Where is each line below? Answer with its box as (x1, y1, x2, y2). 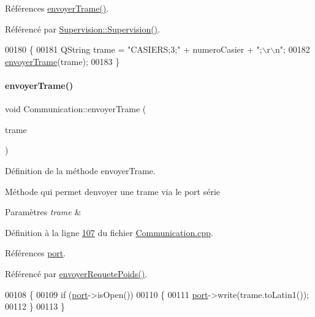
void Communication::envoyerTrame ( (5, 102, 146, 115)
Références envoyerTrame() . (5, 2, 109, 14)
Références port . (5, 246, 66, 259)
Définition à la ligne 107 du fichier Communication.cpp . (5, 226, 213, 239)
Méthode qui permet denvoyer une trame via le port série (5, 185, 221, 197)
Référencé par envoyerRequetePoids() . (5, 267, 148, 280)
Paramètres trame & (5, 205, 82, 218)
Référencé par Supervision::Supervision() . (5, 22, 160, 35)
